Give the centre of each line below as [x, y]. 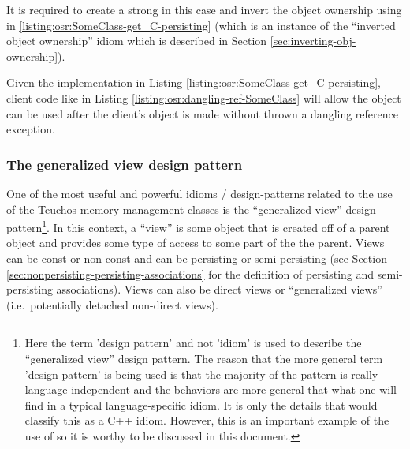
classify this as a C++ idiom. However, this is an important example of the [207, 420]
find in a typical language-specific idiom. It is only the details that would [201, 404]
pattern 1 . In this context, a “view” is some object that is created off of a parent [198, 226]
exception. [31, 129]
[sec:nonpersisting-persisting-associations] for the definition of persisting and [190, 273]
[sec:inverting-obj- [313, 41]
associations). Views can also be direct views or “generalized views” [219, 289]
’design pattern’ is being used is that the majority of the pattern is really [201, 374]
